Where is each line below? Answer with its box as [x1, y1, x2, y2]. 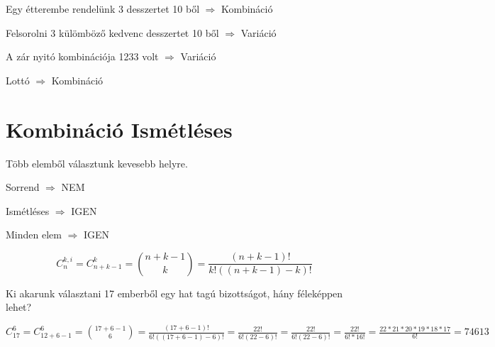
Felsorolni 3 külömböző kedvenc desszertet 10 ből [6, 25, 219, 40]
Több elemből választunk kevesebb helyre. [6, 155, 188, 170]
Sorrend [6, 180, 40, 194]
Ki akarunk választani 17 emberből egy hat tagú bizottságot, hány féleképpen [6, 285, 343, 300]
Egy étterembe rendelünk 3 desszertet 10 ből [6, 1, 200, 16]
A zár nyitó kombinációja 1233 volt [6, 49, 159, 64]
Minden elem [6, 227, 62, 242]
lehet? [6, 299, 32, 314]
